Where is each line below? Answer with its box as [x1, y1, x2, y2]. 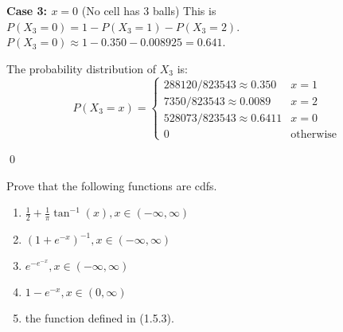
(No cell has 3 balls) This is [81, 2, 216, 18]
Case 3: [6, 2, 48, 18]
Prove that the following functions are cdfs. [6, 177, 217, 193]
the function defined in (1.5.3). [25, 310, 174, 326]
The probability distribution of [6, 60, 157, 76]
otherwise [290, 128, 337, 140]
